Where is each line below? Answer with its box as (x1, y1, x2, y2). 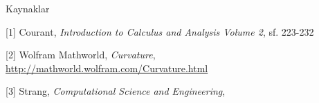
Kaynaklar (6, 1, 50, 15)
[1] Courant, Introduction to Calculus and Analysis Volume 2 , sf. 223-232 (6, 24, 314, 38)
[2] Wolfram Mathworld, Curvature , (6, 47, 156, 62)
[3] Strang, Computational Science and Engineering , (6, 84, 226, 98)
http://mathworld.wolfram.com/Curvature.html (6, 60, 208, 75)
